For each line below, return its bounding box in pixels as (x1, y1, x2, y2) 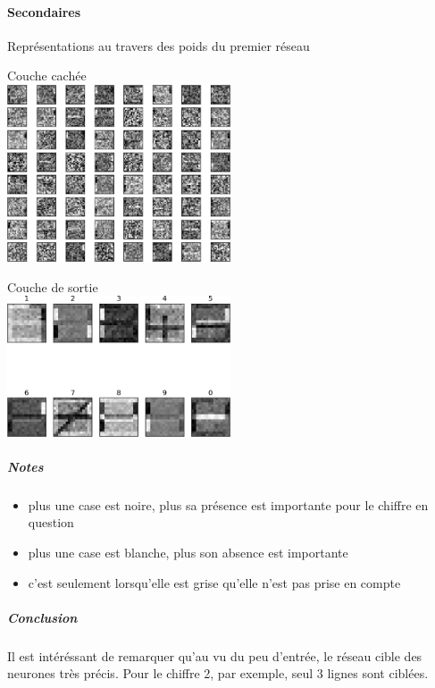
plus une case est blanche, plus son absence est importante (28, 543, 348, 562)
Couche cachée (7, 66, 87, 85)
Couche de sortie (7, 277, 98, 296)
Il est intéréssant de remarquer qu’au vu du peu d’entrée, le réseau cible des (7, 646, 422, 665)
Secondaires (7, 2, 81, 21)
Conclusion (7, 608, 78, 626)
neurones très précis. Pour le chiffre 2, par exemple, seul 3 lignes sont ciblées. (7, 664, 429, 683)
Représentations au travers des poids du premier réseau (7, 36, 310, 55)
